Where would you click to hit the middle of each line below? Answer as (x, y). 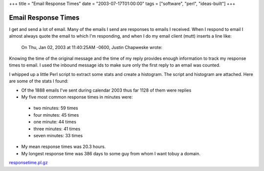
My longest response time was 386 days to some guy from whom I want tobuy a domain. (111, 153)
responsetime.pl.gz (29, 163)
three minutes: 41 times (57, 129)
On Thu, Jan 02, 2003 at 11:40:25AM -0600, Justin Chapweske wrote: (92, 47)
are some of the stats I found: (39, 81)
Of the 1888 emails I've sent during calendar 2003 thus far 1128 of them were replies (106, 90)
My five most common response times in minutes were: (77, 97)
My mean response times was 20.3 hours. (64, 147)
